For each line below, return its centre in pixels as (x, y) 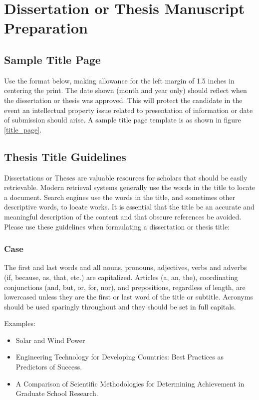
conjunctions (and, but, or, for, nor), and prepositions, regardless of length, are (125, 287)
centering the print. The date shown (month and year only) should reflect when (126, 90)
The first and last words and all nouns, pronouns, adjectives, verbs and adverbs (126, 267)
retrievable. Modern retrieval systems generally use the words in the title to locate (130, 187)
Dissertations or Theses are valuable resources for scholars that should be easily (126, 177)
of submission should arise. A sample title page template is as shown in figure (123, 120)
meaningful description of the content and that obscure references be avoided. (123, 216)
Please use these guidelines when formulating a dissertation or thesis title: (117, 226)
